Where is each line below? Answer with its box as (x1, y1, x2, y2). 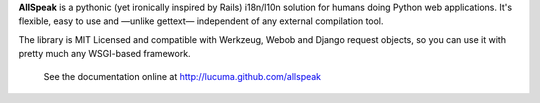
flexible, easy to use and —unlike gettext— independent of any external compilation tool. (18, 15, 384, 27)
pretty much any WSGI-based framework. (18, 48, 191, 60)
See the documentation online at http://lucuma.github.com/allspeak (43, 70, 322, 82)
